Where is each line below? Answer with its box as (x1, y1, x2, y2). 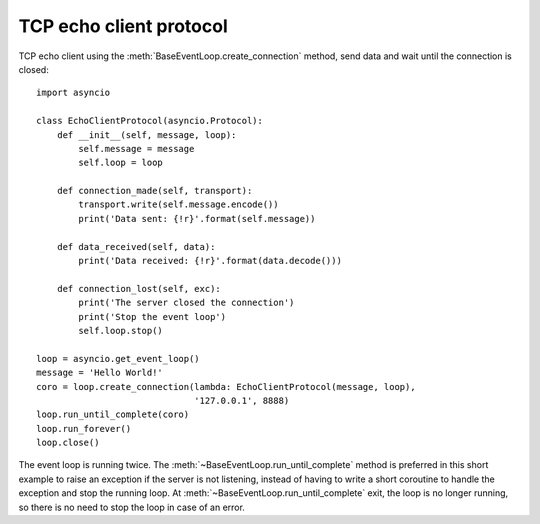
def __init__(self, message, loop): (56, 129, 237, 140)
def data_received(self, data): (56, 241, 216, 252)
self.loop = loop (78, 157, 164, 169)
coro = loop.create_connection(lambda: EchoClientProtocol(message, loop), (36, 381, 416, 392)
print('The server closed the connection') (78, 297, 295, 309)
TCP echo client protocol (18, 15, 229, 37)
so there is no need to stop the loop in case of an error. (18, 501, 245, 513)
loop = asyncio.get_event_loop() (36, 353, 200, 364)
